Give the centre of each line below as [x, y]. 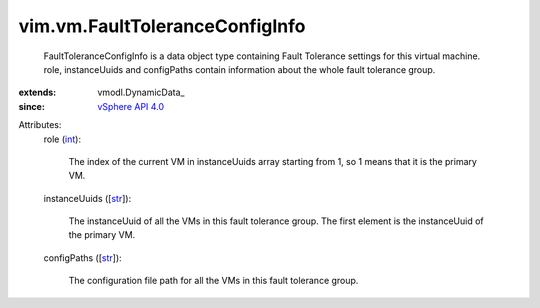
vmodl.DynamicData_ [141, 92]
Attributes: [40, 125]
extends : [37, 92]
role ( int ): [62, 139]
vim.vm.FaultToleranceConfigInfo [162, 26]
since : [31, 106]
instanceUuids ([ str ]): [87, 198]
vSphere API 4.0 [131, 106]
